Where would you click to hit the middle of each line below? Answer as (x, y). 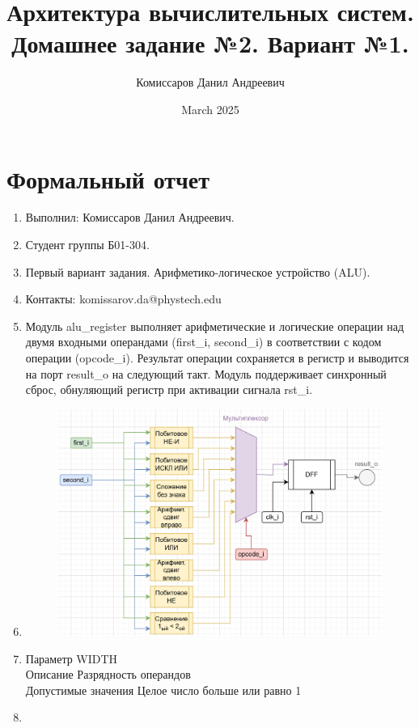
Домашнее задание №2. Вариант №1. (210, 43)
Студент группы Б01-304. (87, 245)
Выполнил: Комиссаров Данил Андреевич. (130, 217)
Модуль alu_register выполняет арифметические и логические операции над (215, 326)
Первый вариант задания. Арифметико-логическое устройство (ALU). (198, 271)
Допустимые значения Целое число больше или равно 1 (163, 690)
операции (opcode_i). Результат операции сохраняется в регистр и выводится (217, 358)
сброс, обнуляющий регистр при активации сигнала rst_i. (169, 389)
